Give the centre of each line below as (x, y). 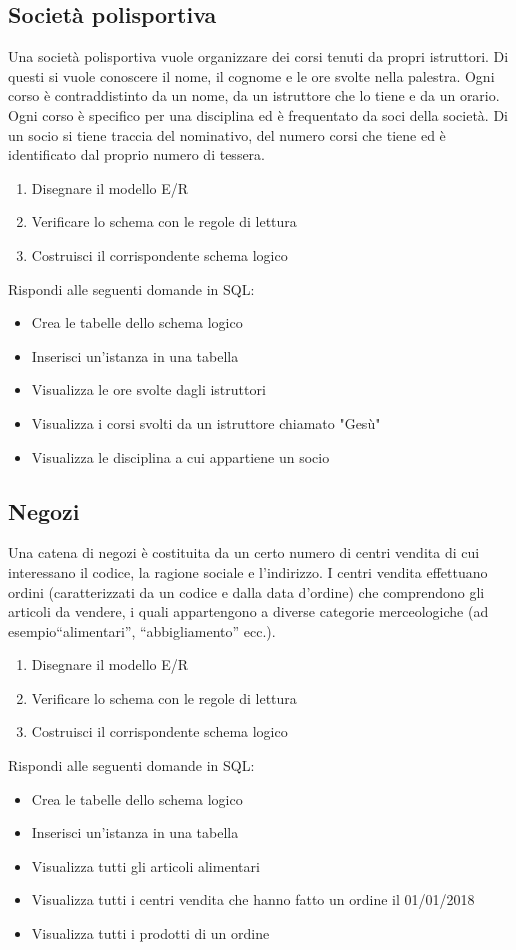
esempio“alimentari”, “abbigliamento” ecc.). (142, 630)
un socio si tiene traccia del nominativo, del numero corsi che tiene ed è (227, 134)
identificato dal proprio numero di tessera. (136, 154)
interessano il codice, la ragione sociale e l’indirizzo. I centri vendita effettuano (248, 571)
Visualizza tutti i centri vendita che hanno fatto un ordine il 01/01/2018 (253, 899)
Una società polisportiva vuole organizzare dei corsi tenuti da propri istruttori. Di (258, 56)
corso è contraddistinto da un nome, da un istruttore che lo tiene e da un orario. (254, 95)
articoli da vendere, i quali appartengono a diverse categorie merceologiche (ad (248, 611)
